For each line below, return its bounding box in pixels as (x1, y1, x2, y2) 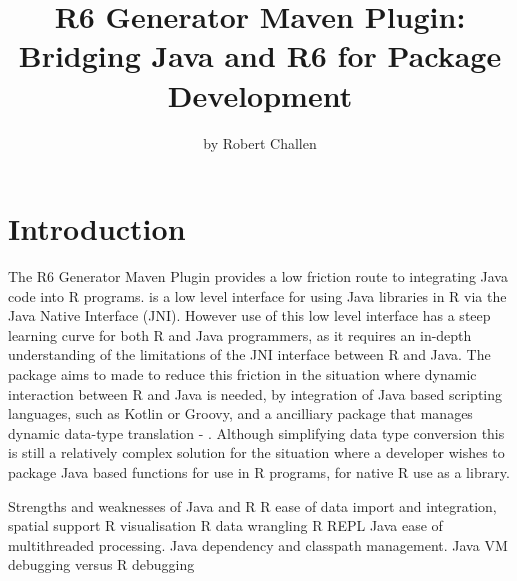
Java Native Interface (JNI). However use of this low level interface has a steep (8, 305, 491, 326)
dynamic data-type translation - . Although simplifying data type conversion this (8, 422, 505, 443)
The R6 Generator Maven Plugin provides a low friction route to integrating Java (8, 266, 508, 287)
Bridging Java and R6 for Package (18, 35, 502, 76)
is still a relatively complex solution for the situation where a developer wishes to (8, 442, 505, 463)
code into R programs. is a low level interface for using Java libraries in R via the (8, 285, 507, 306)
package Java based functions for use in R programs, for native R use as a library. (8, 461, 510, 482)
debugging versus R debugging (8, 554, 195, 575)
